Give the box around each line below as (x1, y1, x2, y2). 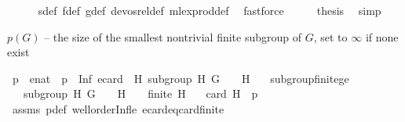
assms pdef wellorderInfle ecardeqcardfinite (12, 100, 224, 117)
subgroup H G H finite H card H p (23, 85, 258, 102)
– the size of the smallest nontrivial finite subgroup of (44, 28, 302, 45)
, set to (313, 28, 348, 45)
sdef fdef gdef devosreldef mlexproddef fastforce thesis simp (38, 2, 381, 18)
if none (365, 28, 399, 45)
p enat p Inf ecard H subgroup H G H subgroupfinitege (12, 70, 349, 86)
